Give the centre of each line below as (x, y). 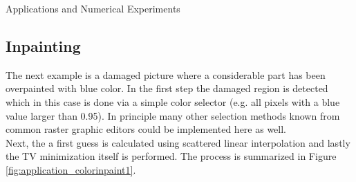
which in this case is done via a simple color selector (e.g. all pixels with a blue (173, 101)
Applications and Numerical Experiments (93, 8)
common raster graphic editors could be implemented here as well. (146, 129)
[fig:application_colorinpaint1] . (71, 169)
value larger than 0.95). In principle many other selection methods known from (173, 115)
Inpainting (43, 45)
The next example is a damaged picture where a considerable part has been (166, 74)
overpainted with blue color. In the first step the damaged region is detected (167, 88)
